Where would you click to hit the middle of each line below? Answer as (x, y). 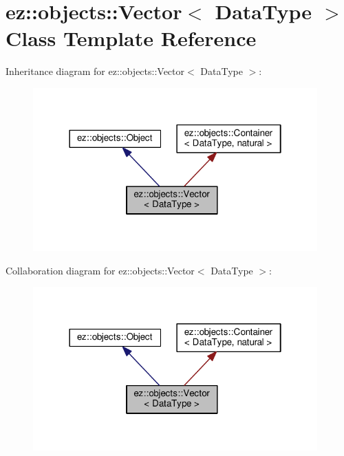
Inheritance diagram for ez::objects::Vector (95, 71)
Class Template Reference (131, 38)
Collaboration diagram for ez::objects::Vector (100, 270)
